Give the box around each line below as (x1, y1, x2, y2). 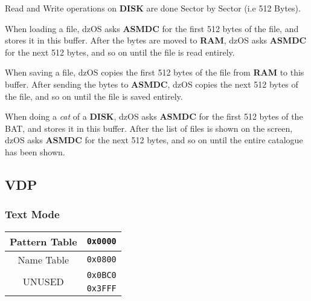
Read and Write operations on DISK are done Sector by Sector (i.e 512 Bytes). (5, 2, 301, 14)
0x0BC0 (86, 270, 117, 280)
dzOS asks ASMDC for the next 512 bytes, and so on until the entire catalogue (5, 134, 303, 146)
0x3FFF (86, 283, 117, 293)
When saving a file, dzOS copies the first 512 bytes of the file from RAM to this (5, 66, 304, 79)
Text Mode (5, 207, 60, 222)
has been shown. (5, 145, 65, 158)
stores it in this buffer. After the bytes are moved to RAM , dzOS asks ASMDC (5, 34, 307, 47)
